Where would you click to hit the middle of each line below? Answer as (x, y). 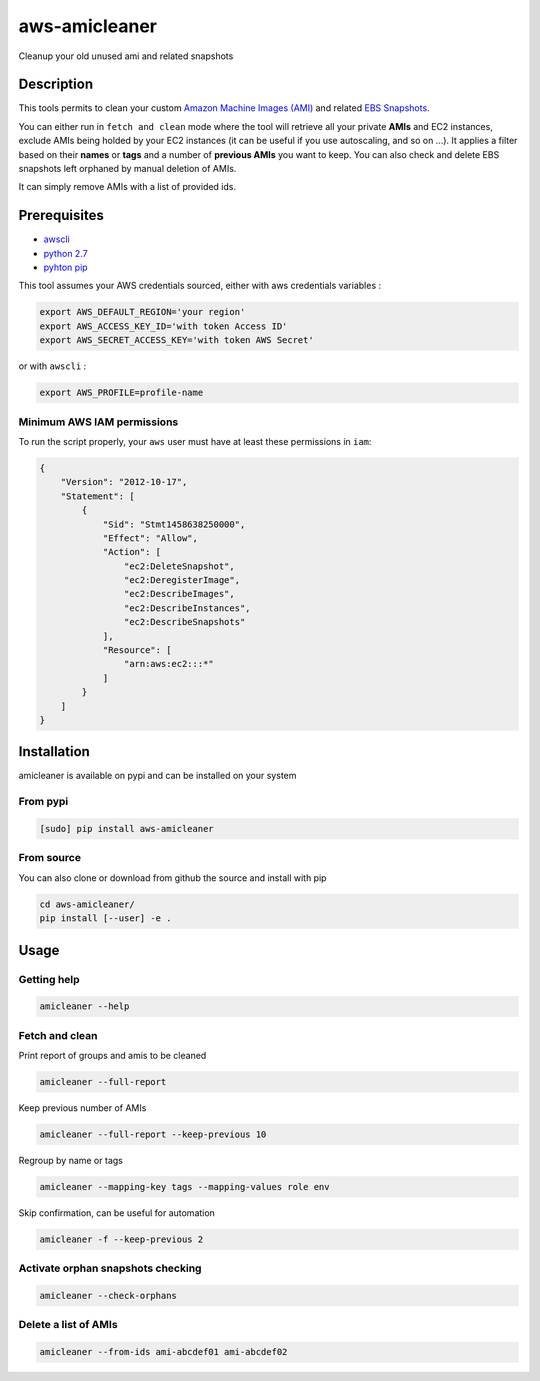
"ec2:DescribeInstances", (187, 608)
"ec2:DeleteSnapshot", (179, 566)
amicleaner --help (84, 1006)
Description (56, 84)
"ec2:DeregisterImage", (181, 580)
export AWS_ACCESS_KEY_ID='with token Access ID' (163, 326)
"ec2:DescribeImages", (179, 594)
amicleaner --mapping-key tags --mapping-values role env (184, 1186)
